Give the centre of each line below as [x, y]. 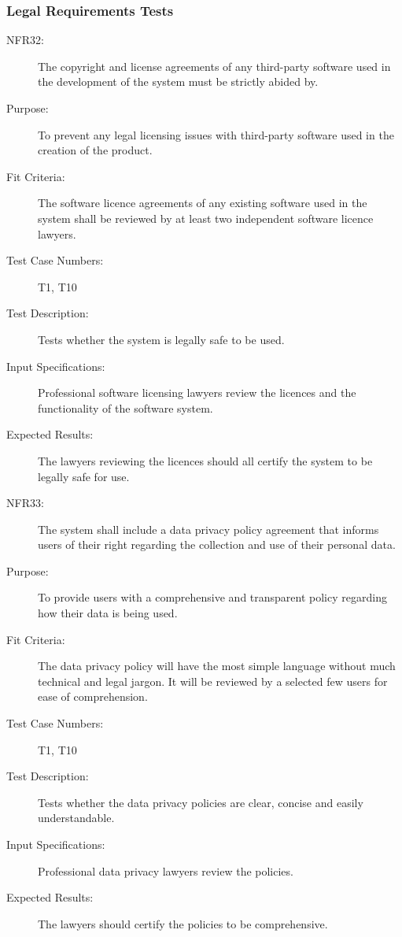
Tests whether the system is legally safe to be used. [161, 339]
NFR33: [25, 503]
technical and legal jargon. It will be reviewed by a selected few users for [213, 681]
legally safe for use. [84, 476]
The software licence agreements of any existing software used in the [203, 203]
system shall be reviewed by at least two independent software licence [206, 218]
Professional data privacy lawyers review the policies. [166, 870]
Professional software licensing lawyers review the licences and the [197, 393]
